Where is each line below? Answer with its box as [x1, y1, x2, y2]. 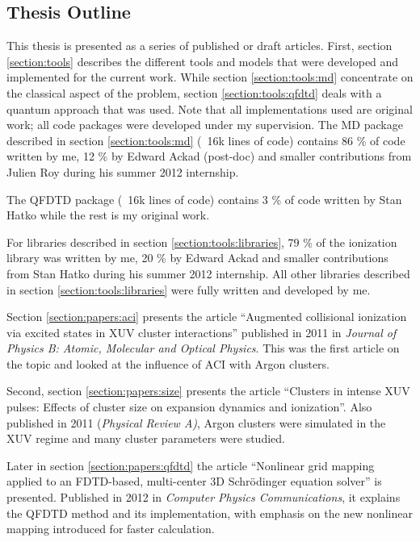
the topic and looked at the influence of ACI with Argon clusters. [6, 355, 330, 372]
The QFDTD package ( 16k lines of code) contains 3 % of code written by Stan [6, 190, 402, 207]
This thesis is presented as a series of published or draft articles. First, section [6, 37, 393, 54]
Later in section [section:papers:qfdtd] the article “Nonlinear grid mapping [6, 457, 375, 473]
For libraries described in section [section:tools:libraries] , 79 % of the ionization [6, 233, 397, 250]
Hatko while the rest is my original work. [6, 206, 210, 223]
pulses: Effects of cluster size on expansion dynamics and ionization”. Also [6, 398, 372, 415]
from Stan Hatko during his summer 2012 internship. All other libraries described [6, 265, 410, 281]
